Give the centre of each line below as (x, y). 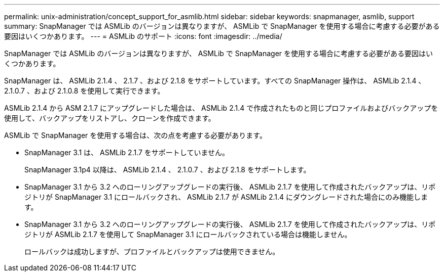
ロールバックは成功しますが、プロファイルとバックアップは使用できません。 (152, 251)
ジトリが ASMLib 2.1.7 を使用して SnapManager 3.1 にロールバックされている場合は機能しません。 (188, 234)
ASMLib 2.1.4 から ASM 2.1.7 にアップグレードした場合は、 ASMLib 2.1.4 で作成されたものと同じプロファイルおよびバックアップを (221, 108)
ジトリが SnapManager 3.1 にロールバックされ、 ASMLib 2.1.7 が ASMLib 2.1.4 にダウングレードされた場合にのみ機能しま (226, 197)
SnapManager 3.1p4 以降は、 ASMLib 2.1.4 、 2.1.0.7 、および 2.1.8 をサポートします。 (168, 170)
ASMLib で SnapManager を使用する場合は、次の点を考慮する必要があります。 (135, 135)
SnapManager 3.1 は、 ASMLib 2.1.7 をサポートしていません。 (127, 152)
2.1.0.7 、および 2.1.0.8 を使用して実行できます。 (84, 91)
